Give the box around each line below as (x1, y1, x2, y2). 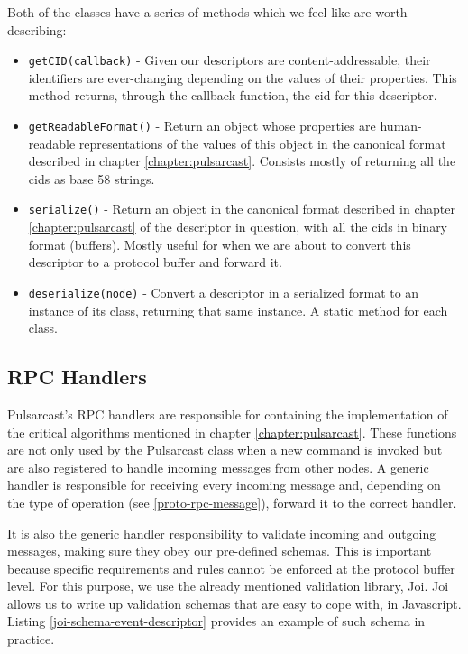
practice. (7, 630, 55, 649)
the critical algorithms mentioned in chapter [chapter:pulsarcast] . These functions (7, 422, 457, 441)
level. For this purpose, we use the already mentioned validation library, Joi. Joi (7, 576, 449, 595)
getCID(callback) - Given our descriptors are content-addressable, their (28, 51, 431, 69)
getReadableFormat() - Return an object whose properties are (28, 116, 376, 135)
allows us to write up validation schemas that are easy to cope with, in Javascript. (7, 594, 462, 613)
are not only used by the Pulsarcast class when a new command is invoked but (7, 440, 443, 459)
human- (380, 116, 422, 135)
